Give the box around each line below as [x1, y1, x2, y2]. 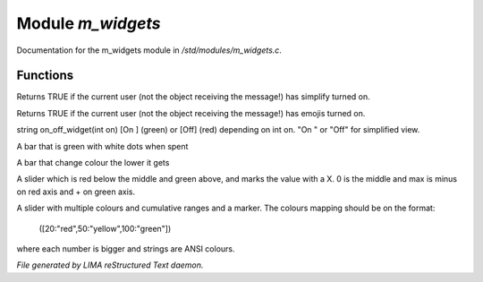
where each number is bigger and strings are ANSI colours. [16, 243, 236, 254]
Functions [16, 68, 74, 83]
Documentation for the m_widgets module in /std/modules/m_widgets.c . [16, 45, 282, 56]
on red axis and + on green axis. [16, 186, 136, 197]
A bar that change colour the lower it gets [16, 158, 170, 168]
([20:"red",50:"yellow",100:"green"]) [38, 223, 172, 234]
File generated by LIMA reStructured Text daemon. [16, 260, 204, 270]
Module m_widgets [16, 13, 161, 33]
